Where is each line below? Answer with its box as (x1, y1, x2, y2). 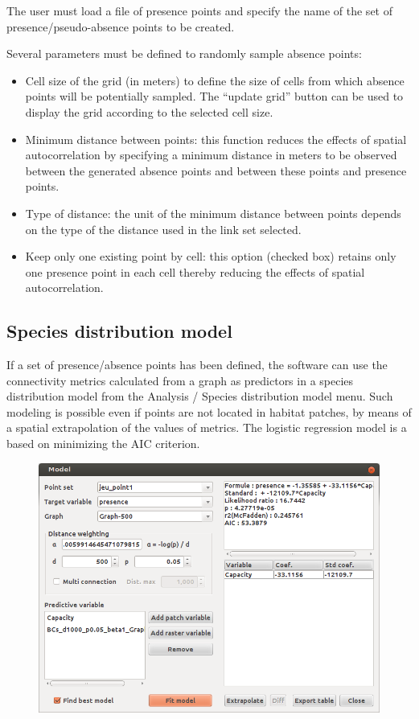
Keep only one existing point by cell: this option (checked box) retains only (25, 248, 396, 265)
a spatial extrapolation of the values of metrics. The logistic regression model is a (6, 419, 407, 436)
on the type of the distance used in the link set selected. (25, 220, 302, 237)
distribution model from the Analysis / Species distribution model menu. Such (6, 388, 393, 405)
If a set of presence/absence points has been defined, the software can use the (6, 356, 388, 373)
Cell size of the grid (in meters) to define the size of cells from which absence (25, 72, 405, 88)
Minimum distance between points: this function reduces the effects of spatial (25, 130, 407, 147)
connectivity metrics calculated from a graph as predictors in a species (6, 372, 354, 388)
